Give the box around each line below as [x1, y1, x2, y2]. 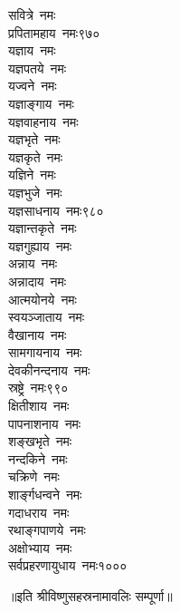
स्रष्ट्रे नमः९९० [8, 378, 69, 397]
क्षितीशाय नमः [8, 396, 70, 415]
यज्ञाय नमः [8, 41, 56, 60]
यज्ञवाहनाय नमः [8, 112, 79, 131]
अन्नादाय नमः [8, 271, 67, 290]
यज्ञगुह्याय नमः [8, 236, 72, 255]
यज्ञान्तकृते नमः [8, 219, 77, 238]
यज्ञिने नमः [8, 165, 56, 184]
